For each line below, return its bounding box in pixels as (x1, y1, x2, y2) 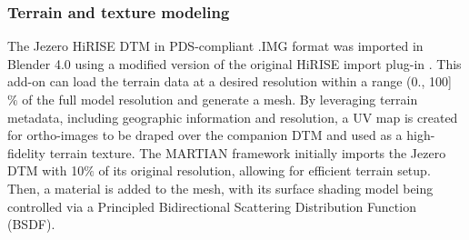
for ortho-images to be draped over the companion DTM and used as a (7, 125, 403, 145)
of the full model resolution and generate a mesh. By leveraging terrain (22, 90, 418, 108)
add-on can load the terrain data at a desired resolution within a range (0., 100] (7, 72, 452, 91)
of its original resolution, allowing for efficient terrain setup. (98, 161, 431, 180)
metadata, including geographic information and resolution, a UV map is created (7, 107, 458, 126)
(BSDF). (7, 215, 55, 234)
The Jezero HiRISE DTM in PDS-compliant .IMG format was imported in (7, 36, 424, 55)
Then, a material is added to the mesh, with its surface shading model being (7, 178, 434, 197)
